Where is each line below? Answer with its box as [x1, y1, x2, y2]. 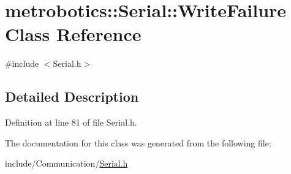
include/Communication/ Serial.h [5, 157, 128, 170]
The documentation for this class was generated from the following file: [5, 136, 271, 149]
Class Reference [5, 21, 142, 47]
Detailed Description [5, 87, 139, 106]
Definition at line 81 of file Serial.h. [5, 116, 137, 129]
